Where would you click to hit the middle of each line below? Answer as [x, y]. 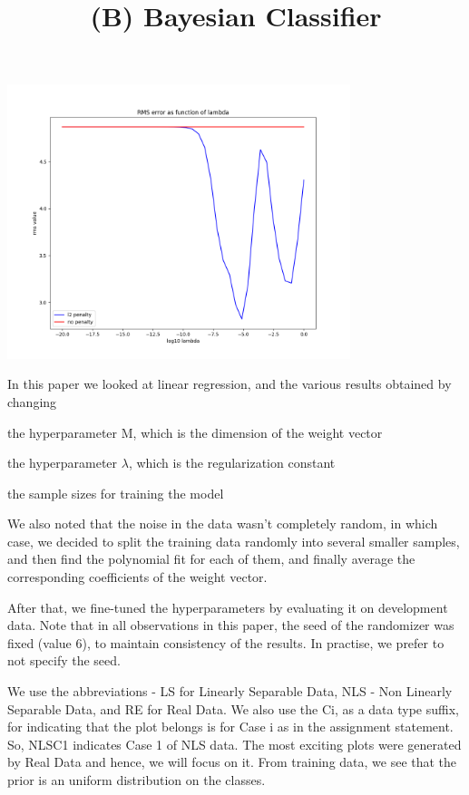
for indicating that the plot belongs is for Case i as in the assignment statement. [230, 727]
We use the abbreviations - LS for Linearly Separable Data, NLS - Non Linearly [230, 691]
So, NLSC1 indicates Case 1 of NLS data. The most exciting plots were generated [234, 744]
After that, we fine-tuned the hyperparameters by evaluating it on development [228, 607]
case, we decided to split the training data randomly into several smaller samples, [234, 541]
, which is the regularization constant [232, 463]
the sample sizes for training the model [116, 493]
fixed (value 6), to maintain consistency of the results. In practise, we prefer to [226, 642]
